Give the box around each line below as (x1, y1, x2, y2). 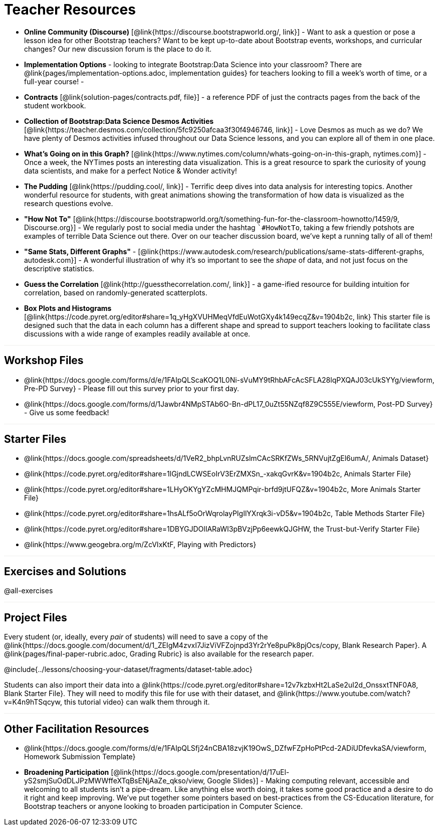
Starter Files (4, 433, 67, 446)
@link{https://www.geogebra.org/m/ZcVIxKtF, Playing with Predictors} (24, 540, 257, 549)
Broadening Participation (24, 767, 109, 776)
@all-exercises (4, 586, 53, 595)
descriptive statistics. (24, 264, 94, 273)
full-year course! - (24, 77, 84, 86)
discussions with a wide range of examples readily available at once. (24, 329, 251, 338)
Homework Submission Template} (24, 752, 136, 761)
